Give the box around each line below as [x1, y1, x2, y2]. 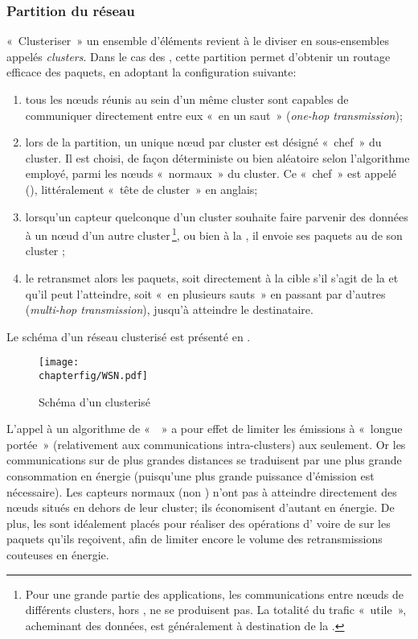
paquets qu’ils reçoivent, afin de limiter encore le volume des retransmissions [6, 530, 383, 547]
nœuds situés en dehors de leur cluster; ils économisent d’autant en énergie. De [6, 499, 395, 516]
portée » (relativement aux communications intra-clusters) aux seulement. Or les [6, 435, 406, 452]
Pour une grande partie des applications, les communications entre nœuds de [25, 585, 404, 602]
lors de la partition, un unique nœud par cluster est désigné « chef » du [25, 134, 382, 150]
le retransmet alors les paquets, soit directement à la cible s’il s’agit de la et [25, 270, 399, 286]
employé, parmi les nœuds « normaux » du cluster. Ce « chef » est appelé [25, 165, 397, 182]
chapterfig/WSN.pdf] [39, 370, 149, 382]
